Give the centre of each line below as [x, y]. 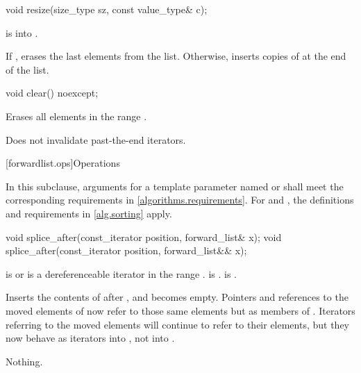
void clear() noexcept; [52, 93]
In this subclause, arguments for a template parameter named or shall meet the [175, 186]
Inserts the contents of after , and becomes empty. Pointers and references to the [177, 297]
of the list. [27, 69]
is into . [22, 32]
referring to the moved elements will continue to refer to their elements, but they [178, 324]
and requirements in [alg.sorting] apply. [89, 213]
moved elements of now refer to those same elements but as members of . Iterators [180, 310]
